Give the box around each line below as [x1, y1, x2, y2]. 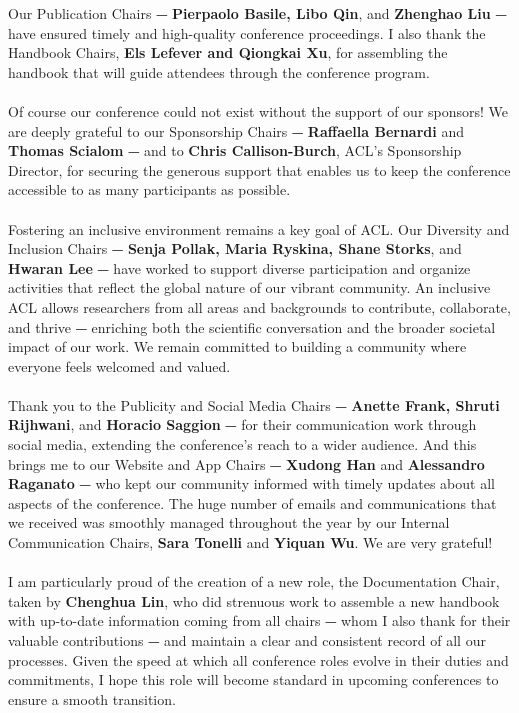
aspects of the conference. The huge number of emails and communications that [8, 492, 497, 513]
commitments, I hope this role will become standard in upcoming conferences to [8, 669, 499, 690]
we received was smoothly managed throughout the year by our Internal [8, 512, 450, 533]
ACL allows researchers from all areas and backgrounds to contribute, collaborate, [8, 296, 511, 317]
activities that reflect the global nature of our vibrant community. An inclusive [8, 277, 491, 298]
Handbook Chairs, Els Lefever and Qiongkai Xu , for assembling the [8, 42, 448, 63]
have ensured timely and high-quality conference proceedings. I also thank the [8, 22, 486, 43]
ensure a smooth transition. [8, 688, 176, 709]
